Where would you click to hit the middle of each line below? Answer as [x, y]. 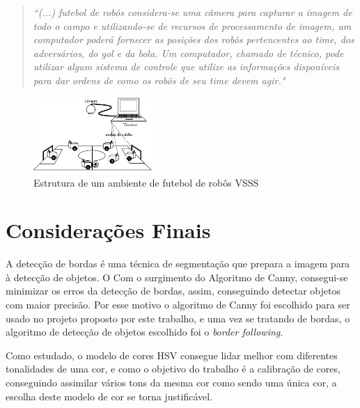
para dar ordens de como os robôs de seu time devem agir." [159, 80]
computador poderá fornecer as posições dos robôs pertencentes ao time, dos [194, 39]
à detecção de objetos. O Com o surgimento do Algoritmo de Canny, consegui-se [177, 277]
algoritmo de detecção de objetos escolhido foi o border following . [144, 332]
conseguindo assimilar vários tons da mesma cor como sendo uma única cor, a [171, 382]
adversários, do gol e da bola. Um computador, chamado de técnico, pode [188, 53]
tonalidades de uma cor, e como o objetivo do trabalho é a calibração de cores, [173, 369]
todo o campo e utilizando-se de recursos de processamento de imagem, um [192, 25]
